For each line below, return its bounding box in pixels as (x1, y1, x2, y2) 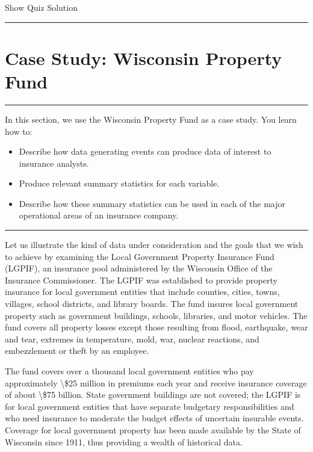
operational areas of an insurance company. (19, 209, 179, 221)
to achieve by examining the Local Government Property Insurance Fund (5, 250, 274, 262)
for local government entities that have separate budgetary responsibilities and (5, 400, 294, 412)
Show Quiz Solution (5, 1, 78, 13)
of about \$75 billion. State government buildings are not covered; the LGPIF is (5, 388, 301, 401)
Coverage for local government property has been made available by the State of (5, 423, 301, 436)
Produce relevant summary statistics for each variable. (19, 177, 220, 190)
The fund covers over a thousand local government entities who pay (5, 365, 254, 377)
